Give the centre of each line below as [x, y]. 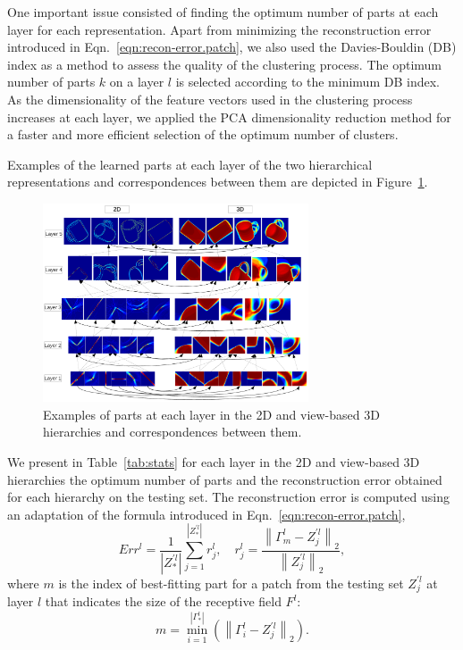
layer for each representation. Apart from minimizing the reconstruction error [219, 29]
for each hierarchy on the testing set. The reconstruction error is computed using [228, 497]
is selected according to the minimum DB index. [307, 82]
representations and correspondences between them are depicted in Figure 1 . [218, 182]
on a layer [137, 82]
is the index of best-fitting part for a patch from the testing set [231, 583]
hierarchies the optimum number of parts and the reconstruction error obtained [225, 479]
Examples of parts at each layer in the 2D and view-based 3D [211, 414]
